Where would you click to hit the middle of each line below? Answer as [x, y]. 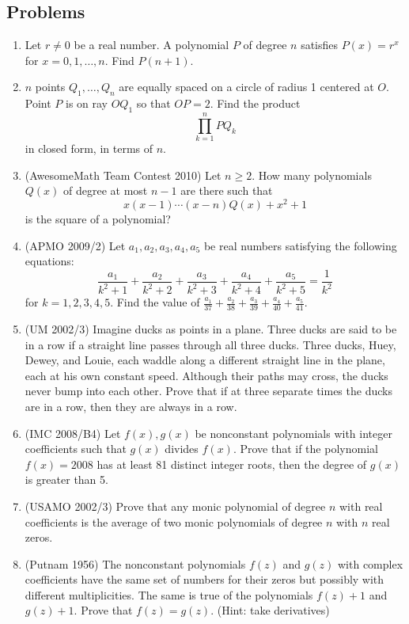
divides [182, 449]
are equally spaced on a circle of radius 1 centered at [246, 87]
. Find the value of [155, 302]
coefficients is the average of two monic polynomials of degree [174, 521]
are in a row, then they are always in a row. [131, 406]
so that [153, 103]
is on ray [87, 103]
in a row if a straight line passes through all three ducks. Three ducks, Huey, [210, 344]
